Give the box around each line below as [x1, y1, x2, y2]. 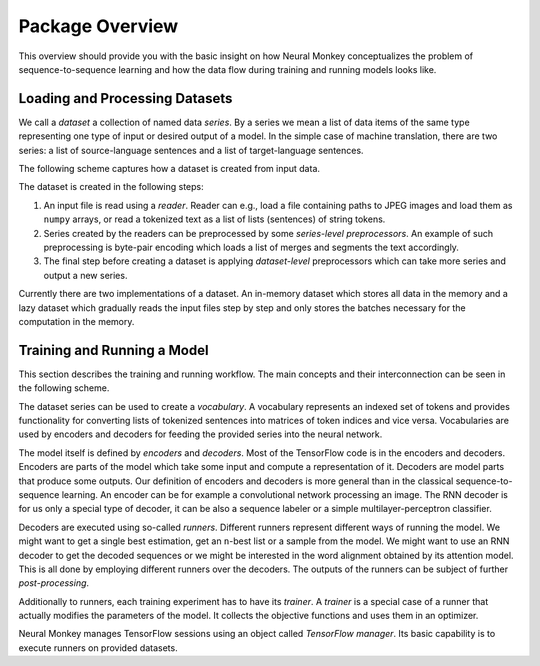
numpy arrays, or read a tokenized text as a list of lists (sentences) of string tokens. [43, 213, 386, 225]
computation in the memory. [18, 315, 135, 327]
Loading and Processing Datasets [18, 90, 233, 107]
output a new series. [43, 269, 128, 281]
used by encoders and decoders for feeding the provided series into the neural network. [18, 428, 383, 440]
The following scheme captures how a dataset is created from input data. [18, 163, 320, 175]
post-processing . [18, 577, 90, 589]
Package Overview [18, 15, 179, 37]
